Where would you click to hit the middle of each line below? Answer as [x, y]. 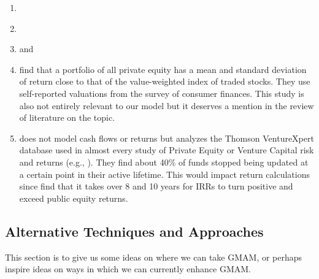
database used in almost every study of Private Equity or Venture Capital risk [167, 150]
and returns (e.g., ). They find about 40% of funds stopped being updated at [164, 162]
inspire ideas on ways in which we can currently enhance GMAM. [128, 269]
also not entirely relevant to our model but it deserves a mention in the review [167, 105]
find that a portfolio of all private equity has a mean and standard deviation [163, 69]
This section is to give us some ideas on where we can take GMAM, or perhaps [154, 257]
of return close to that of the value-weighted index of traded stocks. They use [165, 81]
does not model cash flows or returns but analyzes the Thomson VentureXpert [167, 138]
